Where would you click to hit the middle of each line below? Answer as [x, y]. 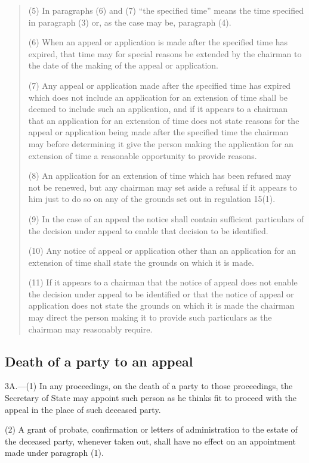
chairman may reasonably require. [90, 329]
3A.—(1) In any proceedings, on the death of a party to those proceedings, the [149, 386]
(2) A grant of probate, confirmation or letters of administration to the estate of [151, 429]
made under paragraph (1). [54, 453]
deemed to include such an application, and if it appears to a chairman [158, 109]
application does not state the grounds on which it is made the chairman [161, 305]
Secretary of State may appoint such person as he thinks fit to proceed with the [151, 398]
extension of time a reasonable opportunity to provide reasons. [143, 155]
